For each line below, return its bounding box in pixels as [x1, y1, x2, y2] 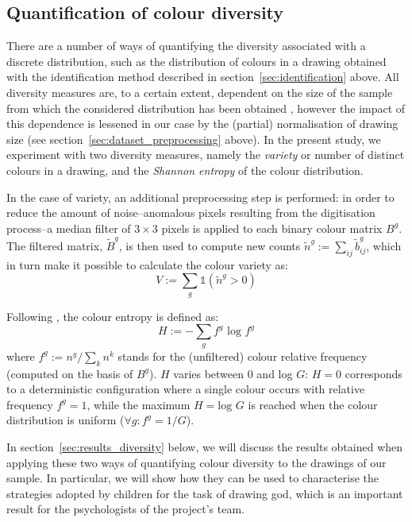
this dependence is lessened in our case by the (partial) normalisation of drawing [6, 115, 399, 132]
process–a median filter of [6, 219, 131, 236]
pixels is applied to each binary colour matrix [161, 219, 383, 236]
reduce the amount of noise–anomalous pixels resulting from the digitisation [6, 204, 375, 221]
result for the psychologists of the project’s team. [6, 501, 245, 517]
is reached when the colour [248, 396, 378, 412]
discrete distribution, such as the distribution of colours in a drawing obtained [6, 52, 387, 69]
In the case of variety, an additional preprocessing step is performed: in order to [6, 188, 395, 205]
